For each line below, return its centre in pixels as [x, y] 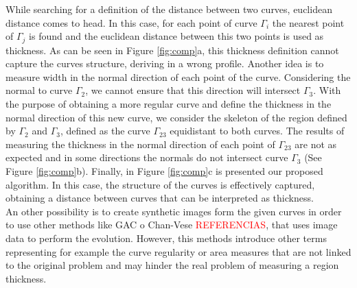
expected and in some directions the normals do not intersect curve [147, 157]
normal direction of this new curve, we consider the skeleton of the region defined [176, 117]
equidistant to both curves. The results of [257, 131]
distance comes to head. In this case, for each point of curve [131, 22]
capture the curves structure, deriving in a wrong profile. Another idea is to [165, 63]
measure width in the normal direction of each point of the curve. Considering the [178, 76]
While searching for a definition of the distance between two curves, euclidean [169, 9]
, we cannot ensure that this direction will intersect [193, 90]
